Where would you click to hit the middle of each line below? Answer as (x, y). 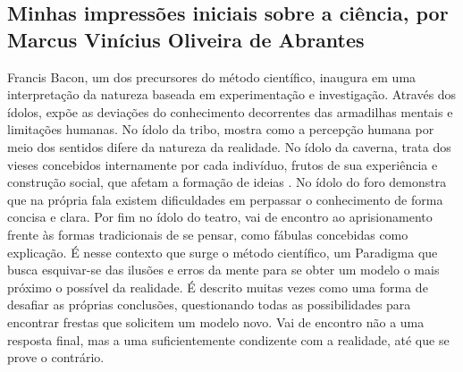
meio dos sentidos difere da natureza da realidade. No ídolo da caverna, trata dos (229, 146)
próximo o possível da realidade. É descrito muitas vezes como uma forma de (218, 287)
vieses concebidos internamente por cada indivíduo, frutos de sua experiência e (223, 164)
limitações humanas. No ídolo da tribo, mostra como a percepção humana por (221, 129)
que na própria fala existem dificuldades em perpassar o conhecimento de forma (225, 199)
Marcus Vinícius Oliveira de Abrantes (186, 39)
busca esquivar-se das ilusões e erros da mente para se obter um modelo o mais (223, 270)
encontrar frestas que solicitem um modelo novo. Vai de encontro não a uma (216, 321)
